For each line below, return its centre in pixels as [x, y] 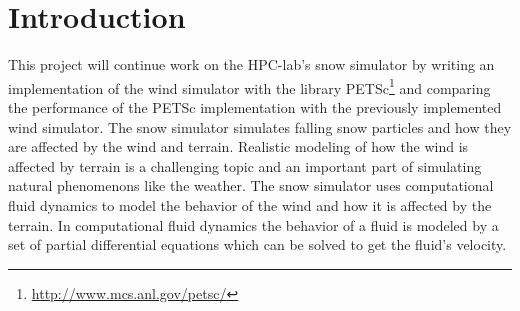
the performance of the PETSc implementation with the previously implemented [255, 106]
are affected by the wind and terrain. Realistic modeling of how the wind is [238, 146]
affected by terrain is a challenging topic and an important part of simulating [245, 165]
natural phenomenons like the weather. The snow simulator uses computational [251, 185]
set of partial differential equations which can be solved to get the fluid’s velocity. [257, 244]
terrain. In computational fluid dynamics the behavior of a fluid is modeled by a [253, 224]
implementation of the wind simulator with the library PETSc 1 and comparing [249, 86]
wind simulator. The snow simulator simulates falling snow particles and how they [260, 126]
